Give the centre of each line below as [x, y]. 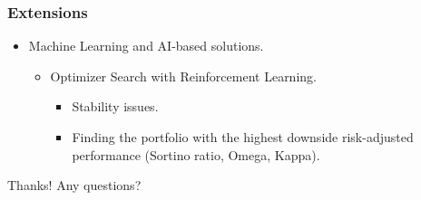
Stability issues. [115, 106]
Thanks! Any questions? [74, 185]
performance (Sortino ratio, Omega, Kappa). [196, 154]
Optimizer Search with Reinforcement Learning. [183, 76]
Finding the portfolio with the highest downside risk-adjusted [243, 137]
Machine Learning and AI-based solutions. [146, 46]
